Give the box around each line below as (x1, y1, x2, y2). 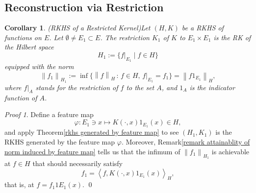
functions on (4, 32, 42, 42)
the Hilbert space (4, 42, 54, 52)
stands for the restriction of (35, 82, 118, 92)
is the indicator (189, 82, 235, 92)
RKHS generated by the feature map (4, 136, 115, 146)
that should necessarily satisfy (32, 158, 123, 168)
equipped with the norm (4, 61, 74, 72)
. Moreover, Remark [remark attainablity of (121, 136, 250, 146)
